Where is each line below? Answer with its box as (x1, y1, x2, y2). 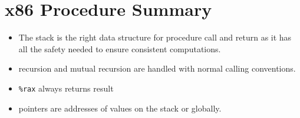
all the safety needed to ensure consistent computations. (18, 42, 221, 55)
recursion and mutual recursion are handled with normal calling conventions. (18, 62, 296, 75)
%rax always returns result (18, 82, 114, 94)
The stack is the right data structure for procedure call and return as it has (18, 31, 292, 43)
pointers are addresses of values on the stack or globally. (18, 102, 222, 114)
